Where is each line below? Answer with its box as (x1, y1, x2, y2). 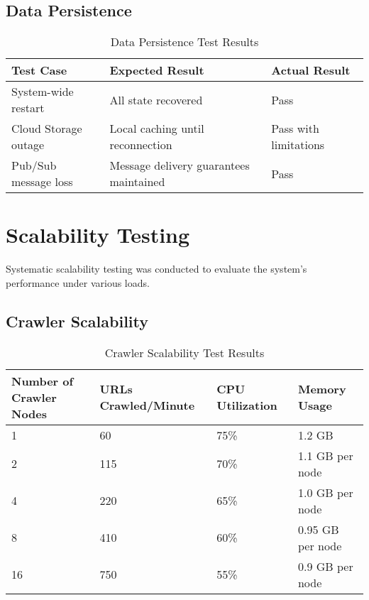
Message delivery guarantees (109, 157, 250, 174)
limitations (271, 136, 325, 153)
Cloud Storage (11, 120, 82, 137)
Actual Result (271, 62, 351, 79)
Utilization (216, 397, 277, 414)
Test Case (11, 62, 67, 79)
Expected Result (109, 62, 204, 79)
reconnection (109, 136, 172, 153)
